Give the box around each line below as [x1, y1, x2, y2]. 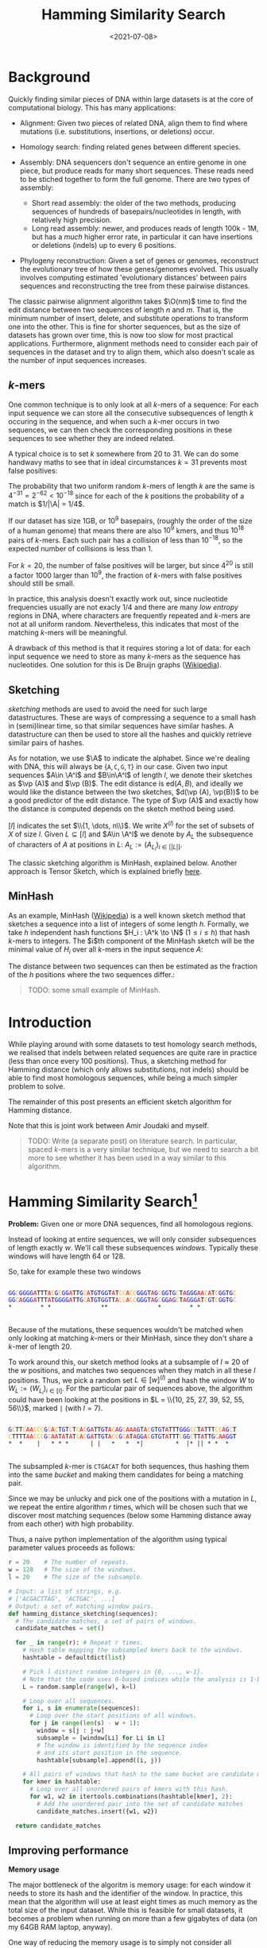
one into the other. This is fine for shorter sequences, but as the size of [8, 322, 241, 331]
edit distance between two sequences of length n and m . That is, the [8, 304, 234, 315]
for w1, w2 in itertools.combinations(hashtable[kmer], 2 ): [29, 1793, 233, 1801]
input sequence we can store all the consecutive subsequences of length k [8, 408, 254, 418]
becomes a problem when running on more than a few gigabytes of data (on [8, 1914, 258, 1923]
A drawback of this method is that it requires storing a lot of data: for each [8, 644, 251, 653]
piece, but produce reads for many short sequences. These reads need [19, 165, 254, 176]
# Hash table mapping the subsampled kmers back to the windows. [22, 1646, 244, 1654]
